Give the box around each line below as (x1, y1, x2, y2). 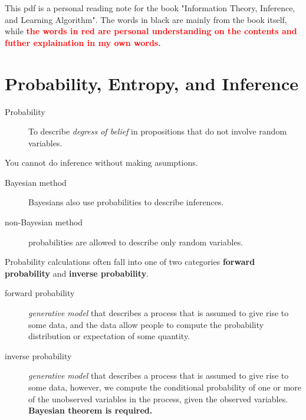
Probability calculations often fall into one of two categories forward (5, 255, 255, 268)
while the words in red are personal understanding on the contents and (5, 25, 297, 37)
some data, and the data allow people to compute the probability (28, 318, 264, 330)
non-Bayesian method (5, 216, 83, 228)
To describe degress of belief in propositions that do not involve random (28, 125, 287, 137)
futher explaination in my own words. (5, 36, 161, 48)
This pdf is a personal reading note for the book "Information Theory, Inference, (5, 2, 295, 14)
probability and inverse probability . (5, 267, 149, 279)
